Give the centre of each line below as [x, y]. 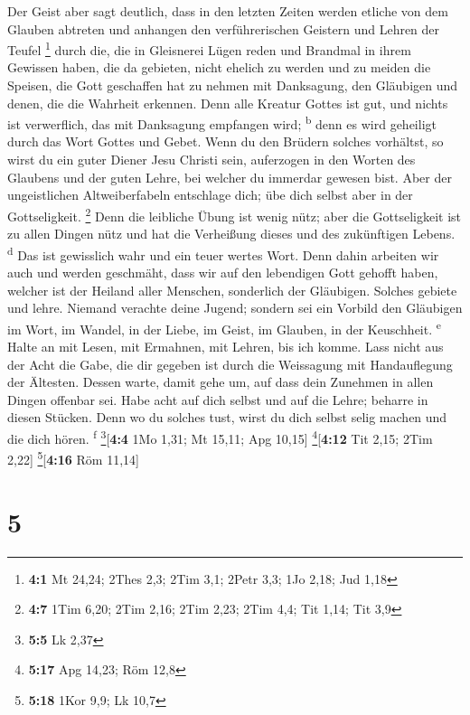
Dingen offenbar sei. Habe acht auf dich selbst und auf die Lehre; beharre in [218, 399]
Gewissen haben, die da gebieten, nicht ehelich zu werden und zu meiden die [219, 67]
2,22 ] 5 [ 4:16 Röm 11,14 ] [73, 458]
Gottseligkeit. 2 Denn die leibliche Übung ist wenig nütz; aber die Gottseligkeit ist [235, 214]
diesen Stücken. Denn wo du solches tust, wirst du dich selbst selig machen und [227, 417]
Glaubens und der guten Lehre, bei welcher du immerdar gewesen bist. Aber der [230, 177]
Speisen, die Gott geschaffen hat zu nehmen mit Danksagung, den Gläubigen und [233, 85]
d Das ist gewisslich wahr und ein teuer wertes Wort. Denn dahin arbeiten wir [223, 253]
